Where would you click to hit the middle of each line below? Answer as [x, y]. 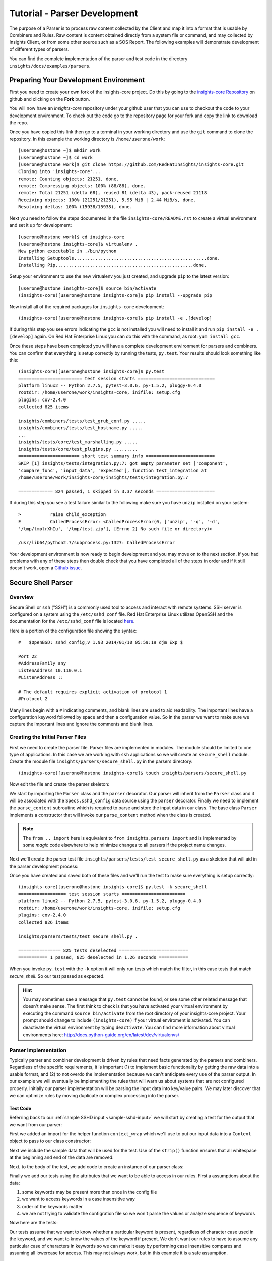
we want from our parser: [36, 1124]
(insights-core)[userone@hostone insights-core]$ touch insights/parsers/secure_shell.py [132, 773]
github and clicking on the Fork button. [50, 99]
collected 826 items [44, 922]
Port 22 [28, 656]
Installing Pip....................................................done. [113, 265]
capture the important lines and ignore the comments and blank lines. [81, 724]
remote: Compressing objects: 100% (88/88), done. [82, 186]
